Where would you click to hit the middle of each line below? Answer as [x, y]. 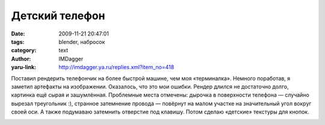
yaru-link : [23, 67]
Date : [18, 34]
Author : [21, 59]
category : [24, 50]
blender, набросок [82, 41]
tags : [18, 41]
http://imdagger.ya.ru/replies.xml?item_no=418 [116, 67]
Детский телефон [58, 16]
